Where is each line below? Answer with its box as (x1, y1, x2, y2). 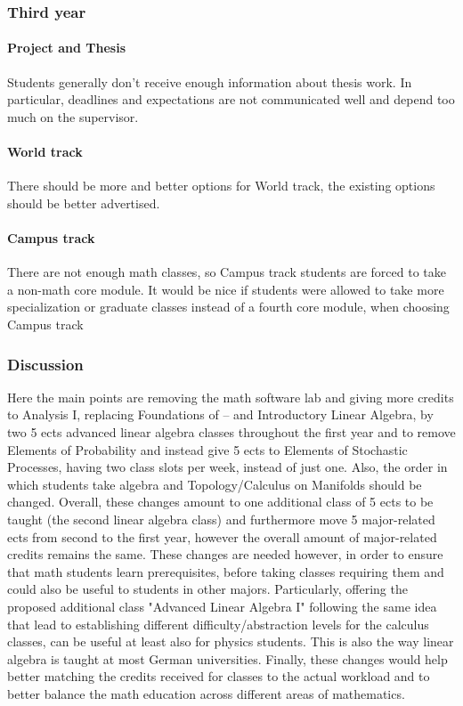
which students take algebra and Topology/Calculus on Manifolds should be (7, 475, 422, 493)
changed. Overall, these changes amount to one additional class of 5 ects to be (7, 492, 434, 511)
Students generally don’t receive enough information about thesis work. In (7, 72, 412, 91)
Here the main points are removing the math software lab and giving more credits (7, 387, 454, 406)
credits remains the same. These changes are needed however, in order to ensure (7, 545, 443, 564)
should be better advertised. (7, 193, 160, 212)
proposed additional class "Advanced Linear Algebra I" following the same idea (7, 596, 437, 615)
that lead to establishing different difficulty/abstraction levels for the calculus (7, 614, 429, 633)
